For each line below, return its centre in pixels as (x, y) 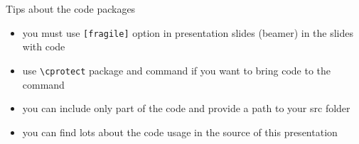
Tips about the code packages (71, 9)
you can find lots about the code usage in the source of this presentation (180, 132)
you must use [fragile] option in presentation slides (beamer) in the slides (188, 32)
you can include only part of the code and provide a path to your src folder (186, 108)
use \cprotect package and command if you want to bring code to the (177, 70)
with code (44, 46)
